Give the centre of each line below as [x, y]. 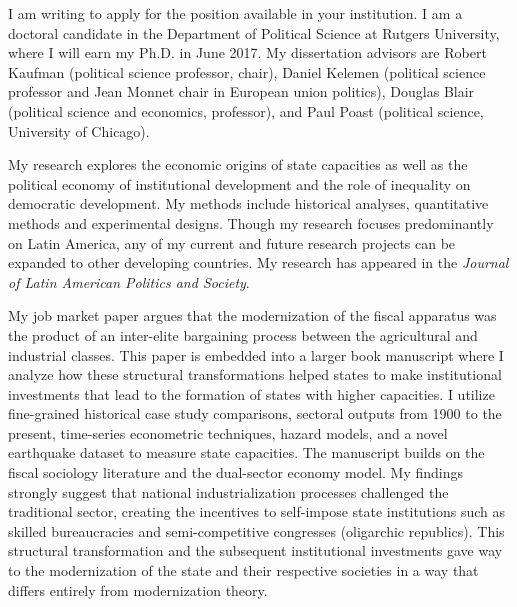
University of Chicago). [79, 130]
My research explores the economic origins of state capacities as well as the [238, 164]
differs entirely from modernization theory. [138, 589]
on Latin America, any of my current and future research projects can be [232, 242]
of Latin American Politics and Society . [129, 281]
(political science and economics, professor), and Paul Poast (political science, [246, 110]
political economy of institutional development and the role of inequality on [239, 183]
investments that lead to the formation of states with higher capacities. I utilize [251, 393]
